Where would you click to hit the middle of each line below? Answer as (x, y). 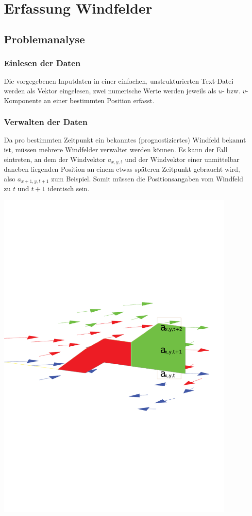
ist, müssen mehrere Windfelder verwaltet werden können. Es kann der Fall (116, 149)
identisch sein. (68, 188)
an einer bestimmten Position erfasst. (99, 100)
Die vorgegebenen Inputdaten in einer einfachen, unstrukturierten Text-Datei (119, 81)
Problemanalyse (44, 39)
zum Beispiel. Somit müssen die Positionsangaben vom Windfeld (147, 178)
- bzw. (231, 90)
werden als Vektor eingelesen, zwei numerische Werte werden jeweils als (110, 90)
